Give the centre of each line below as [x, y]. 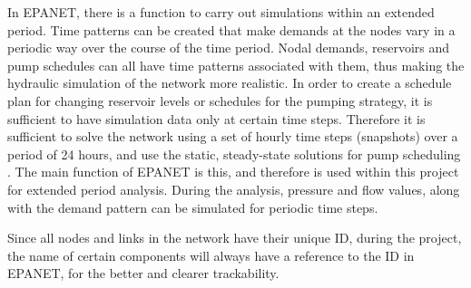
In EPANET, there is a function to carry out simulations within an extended [221, 12]
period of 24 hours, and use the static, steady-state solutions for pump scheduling [234, 154]
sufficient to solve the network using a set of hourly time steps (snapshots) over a [233, 136]
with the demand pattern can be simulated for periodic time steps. [193, 207]
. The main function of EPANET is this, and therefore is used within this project [233, 172]
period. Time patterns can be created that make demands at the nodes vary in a [231, 29]
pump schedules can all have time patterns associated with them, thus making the [236, 65]
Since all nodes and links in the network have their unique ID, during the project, [235, 238]
